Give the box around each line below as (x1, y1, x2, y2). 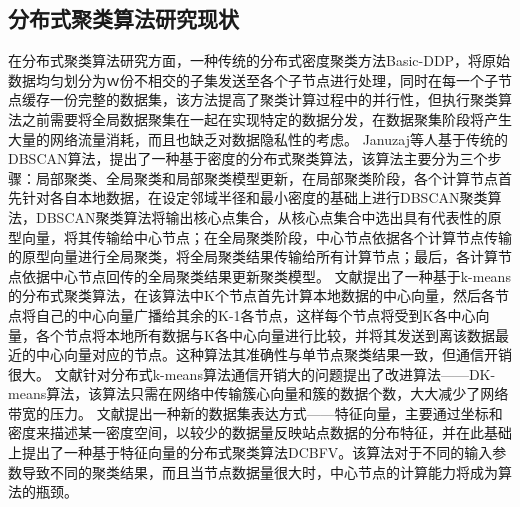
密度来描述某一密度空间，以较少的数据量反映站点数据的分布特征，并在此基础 (8, 422, 512, 443)
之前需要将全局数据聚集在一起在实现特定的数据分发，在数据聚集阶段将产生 (21, 108, 512, 129)
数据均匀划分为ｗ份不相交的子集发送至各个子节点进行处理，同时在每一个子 (8, 69, 498, 90)
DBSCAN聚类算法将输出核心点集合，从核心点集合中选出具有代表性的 (35, 206, 488, 227)
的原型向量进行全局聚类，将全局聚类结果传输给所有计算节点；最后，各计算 (8, 246, 498, 267)
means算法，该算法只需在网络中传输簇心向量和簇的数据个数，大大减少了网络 (8, 383, 509, 404)
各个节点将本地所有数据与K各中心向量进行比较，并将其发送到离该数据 (35, 324, 495, 345)
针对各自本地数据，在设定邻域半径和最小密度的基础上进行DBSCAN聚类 (21, 187, 488, 208)
